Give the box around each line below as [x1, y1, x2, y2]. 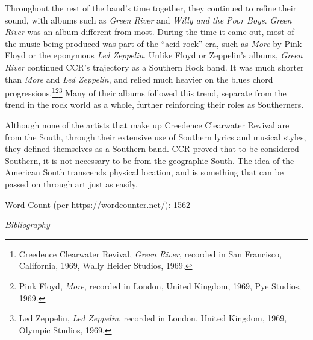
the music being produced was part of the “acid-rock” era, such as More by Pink [5, 37, 302, 49]
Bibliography [5, 218, 50, 231]
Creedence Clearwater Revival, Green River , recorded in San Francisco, [19, 247, 282, 260]
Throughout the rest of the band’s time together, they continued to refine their [5, 2, 297, 14]
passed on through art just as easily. [5, 177, 138, 190]
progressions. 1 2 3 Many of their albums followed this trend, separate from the [5, 85, 287, 99]
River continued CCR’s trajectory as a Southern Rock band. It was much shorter [5, 60, 304, 73]
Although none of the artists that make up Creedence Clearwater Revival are [5, 119, 290, 131]
